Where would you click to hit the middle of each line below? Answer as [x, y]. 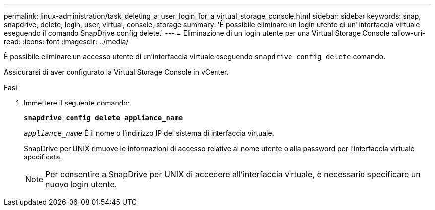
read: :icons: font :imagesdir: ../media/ [66, 41]
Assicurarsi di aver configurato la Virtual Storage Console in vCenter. [116, 72]
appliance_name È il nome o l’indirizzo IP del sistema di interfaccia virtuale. [149, 133]
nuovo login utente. [81, 184]
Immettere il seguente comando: [77, 103]
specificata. [43, 157]
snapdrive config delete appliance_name [104, 118]
